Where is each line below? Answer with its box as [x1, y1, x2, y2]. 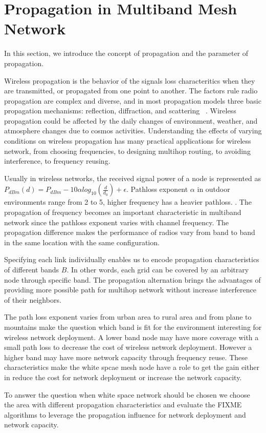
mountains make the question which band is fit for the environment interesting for [4, 321, 262, 332]
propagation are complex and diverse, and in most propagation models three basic [4, 95, 261, 106]
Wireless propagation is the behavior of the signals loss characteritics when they [4, 75, 255, 86]
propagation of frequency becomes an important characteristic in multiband [4, 207, 241, 218]
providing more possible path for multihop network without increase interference [4, 284, 256, 295]
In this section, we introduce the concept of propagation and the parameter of [4, 48, 249, 58]
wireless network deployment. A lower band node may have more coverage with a [4, 331, 259, 342]
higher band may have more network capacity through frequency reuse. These [4, 351, 248, 362]
